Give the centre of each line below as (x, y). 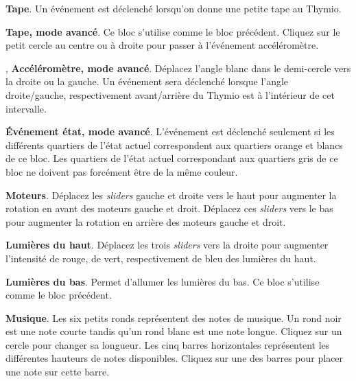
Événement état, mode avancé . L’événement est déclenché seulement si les (170, 131)
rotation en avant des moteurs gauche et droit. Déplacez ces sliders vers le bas (169, 208)
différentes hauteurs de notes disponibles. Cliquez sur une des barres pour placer (175, 358)
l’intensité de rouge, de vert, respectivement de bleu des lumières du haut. (161, 258)
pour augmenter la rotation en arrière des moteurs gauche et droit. (146, 221)
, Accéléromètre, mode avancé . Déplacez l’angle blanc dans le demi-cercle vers (178, 68)
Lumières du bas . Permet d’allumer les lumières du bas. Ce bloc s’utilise (163, 281)
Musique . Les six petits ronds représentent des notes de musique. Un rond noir (174, 317)
